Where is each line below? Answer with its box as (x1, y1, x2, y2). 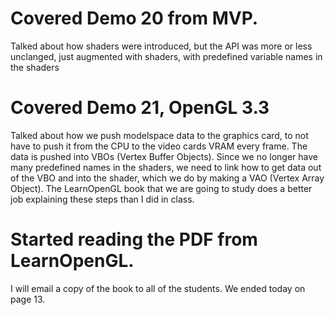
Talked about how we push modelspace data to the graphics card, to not (10, 129, 309, 141)
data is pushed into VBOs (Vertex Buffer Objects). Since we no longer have (10, 150, 318, 162)
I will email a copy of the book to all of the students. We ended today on (10, 282, 306, 294)
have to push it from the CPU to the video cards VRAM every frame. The (10, 140, 308, 152)
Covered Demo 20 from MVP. (10, 7, 259, 30)
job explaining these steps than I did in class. (10, 193, 195, 205)
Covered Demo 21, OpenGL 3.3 (10, 97, 270, 119)
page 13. (10, 293, 46, 305)
